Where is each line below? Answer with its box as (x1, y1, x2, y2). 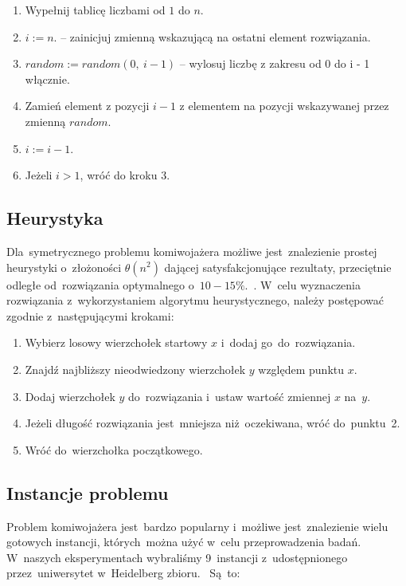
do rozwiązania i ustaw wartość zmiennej (128, 387, 331, 404)
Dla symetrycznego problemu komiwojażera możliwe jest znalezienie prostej (6, 242, 377, 259)
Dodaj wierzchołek (25, 387, 115, 404)
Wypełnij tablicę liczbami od (25, 2, 166, 18)
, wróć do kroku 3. (80, 167, 170, 183)
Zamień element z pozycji (25, 97, 150, 114)
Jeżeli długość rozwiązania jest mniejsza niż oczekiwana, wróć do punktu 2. (25, 415, 400, 431)
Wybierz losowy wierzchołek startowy (25, 334, 208, 351)
